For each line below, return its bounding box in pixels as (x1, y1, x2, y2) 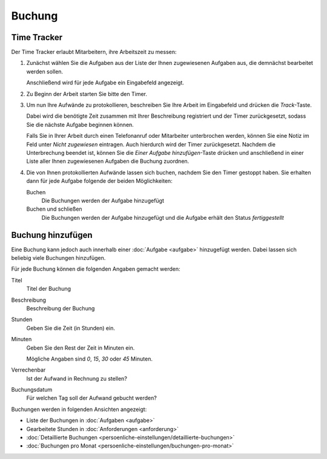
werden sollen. (26, 67, 64, 75)
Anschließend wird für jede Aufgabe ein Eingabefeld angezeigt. (26, 79, 185, 86)
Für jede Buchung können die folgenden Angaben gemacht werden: (11, 265, 180, 273)
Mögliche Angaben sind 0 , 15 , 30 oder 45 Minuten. (26, 355, 153, 362)
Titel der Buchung (26, 285, 71, 293)
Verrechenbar (11, 366, 46, 373)
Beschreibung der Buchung (26, 304, 95, 312)
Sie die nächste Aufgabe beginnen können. (26, 121, 134, 128)
